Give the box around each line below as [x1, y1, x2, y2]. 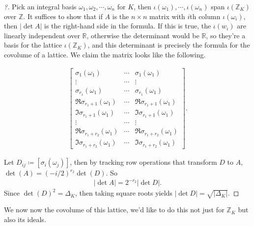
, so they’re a [206, 30, 246, 40]
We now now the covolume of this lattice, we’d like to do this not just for [4, 204, 225, 215]
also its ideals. [4, 214, 46, 224]
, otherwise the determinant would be [86, 30, 199, 40]
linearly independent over [4, 30, 80, 40]
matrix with [149, 11, 185, 21]
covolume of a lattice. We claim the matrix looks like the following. [4, 49, 206, 59]
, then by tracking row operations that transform [70, 157, 217, 167]
